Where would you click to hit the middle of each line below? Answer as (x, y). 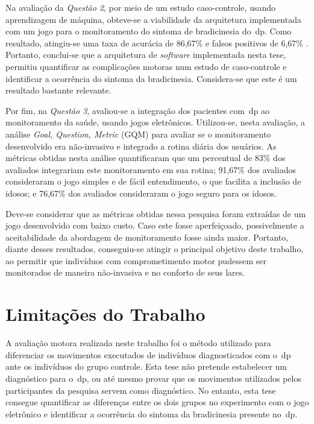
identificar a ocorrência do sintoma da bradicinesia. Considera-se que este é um (151, 78)
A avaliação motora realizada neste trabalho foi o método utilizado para (138, 343)
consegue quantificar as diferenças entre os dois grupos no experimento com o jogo (157, 402)
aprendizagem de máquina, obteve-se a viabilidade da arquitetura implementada (153, 19)
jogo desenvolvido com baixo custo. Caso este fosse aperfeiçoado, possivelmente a (155, 225)
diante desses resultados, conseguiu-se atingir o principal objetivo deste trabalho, (155, 249)
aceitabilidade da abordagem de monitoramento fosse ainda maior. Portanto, (147, 237)
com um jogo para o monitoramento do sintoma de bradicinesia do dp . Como (149, 31)
